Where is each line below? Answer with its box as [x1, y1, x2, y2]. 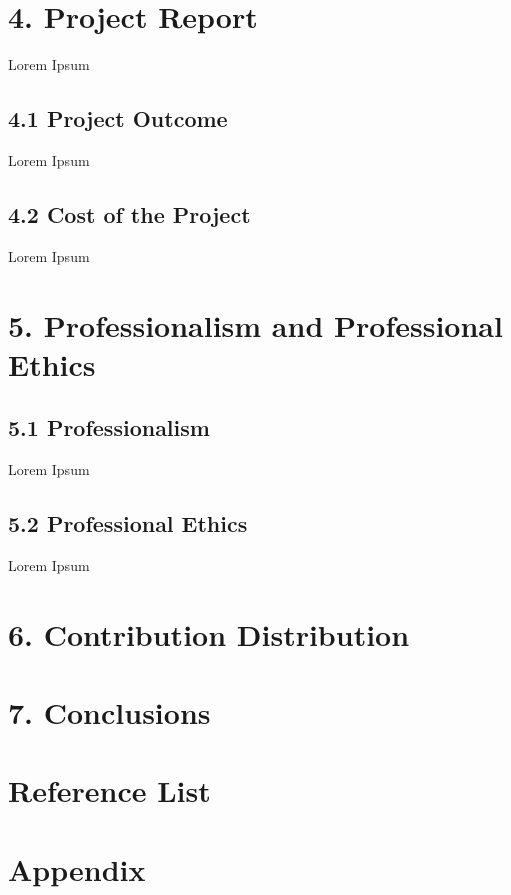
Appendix [8, 848, 146, 889]
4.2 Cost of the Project [8, 198, 251, 229]
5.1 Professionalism [8, 412, 210, 443]
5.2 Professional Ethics [8, 508, 248, 539]
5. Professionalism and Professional [8, 304, 503, 345]
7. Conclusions [8, 692, 211, 733]
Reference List [8, 770, 211, 811]
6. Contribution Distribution [8, 613, 410, 654]
